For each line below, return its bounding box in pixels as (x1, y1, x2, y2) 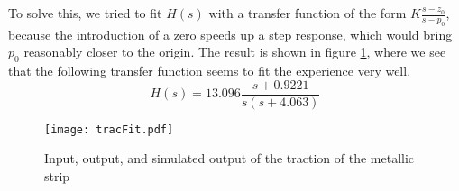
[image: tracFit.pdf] (44, 123, 174, 136)
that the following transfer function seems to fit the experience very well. (8, 61, 411, 80)
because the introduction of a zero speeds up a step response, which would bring (8, 24, 453, 43)
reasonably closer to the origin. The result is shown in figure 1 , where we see (23, 42, 446, 61)
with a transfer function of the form (208, 4, 407, 22)
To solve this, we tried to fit (8, 4, 162, 22)
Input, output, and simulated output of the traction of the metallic (44, 149, 415, 168)
